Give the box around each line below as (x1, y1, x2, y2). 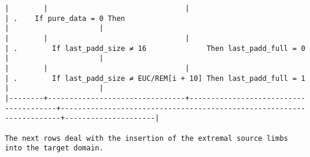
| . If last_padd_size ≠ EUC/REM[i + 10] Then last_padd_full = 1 (5, 74, 306, 83)
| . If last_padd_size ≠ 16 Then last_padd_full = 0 (5, 44, 306, 53)
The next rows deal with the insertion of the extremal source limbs (5, 134, 288, 143)
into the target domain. (5, 144, 104, 153)
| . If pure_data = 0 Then (5, 14, 125, 23)
